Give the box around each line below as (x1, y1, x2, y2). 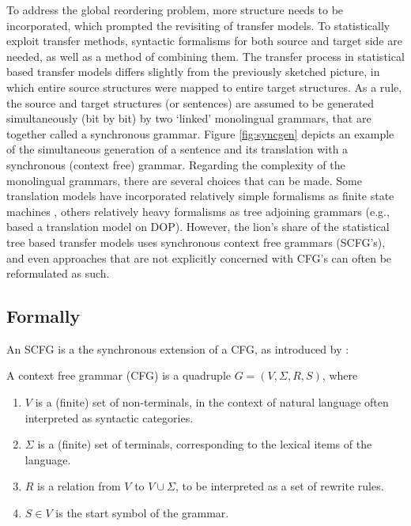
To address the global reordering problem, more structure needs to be (6, 2, 344, 17)
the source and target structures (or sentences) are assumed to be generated (6, 94, 375, 111)
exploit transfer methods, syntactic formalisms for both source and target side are (6, 32, 402, 49)
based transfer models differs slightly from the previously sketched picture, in (6, 63, 380, 80)
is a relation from (37, 478, 121, 494)
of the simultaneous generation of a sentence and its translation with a (6, 141, 349, 157)
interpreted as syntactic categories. (25, 409, 194, 426)
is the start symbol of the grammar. (55, 505, 229, 521)
